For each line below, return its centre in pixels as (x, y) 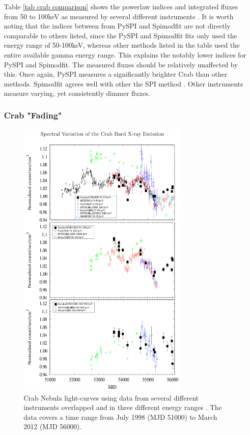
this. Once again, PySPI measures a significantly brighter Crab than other (116, 74)
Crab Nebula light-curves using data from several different (111, 397)
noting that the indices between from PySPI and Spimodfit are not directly (117, 26)
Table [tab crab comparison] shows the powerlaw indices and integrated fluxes (121, 6)
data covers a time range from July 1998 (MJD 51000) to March (120, 417)
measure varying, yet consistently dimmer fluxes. (77, 93)
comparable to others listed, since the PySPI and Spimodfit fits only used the (121, 35)
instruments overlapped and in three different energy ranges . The (123, 407)
